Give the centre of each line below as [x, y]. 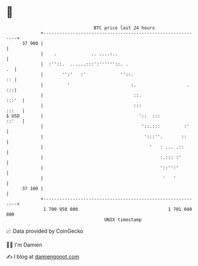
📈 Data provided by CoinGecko [45, 231]
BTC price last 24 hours [124, 28]
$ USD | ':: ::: [83, 116]
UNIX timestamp [123, 219]
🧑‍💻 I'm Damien [24, 245]
